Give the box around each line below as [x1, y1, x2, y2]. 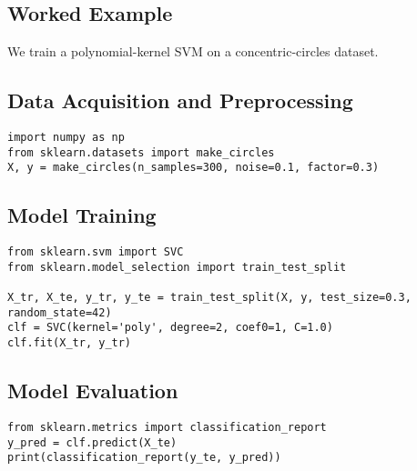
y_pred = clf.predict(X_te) [7, 436, 178, 449]
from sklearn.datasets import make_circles [7, 145, 275, 159]
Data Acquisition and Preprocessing [7, 86, 353, 115]
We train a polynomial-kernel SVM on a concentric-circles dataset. [7, 42, 379, 61]
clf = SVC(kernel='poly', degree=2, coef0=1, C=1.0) [7, 321, 333, 335]
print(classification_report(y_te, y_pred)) [7, 451, 281, 465]
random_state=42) [7, 306, 112, 319]
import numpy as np [7, 131, 125, 144]
